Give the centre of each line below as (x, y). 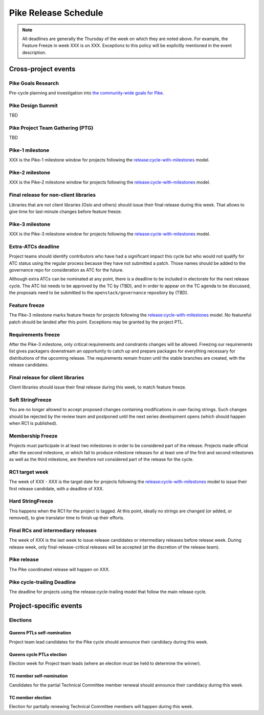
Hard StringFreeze (31, 501)
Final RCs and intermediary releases (53, 530)
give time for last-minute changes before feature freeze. (66, 211)
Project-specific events (46, 606)
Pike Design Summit (33, 105)
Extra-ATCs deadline (34, 246)
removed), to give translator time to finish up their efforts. (67, 518)
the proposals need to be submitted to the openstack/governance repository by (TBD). (99, 293)
